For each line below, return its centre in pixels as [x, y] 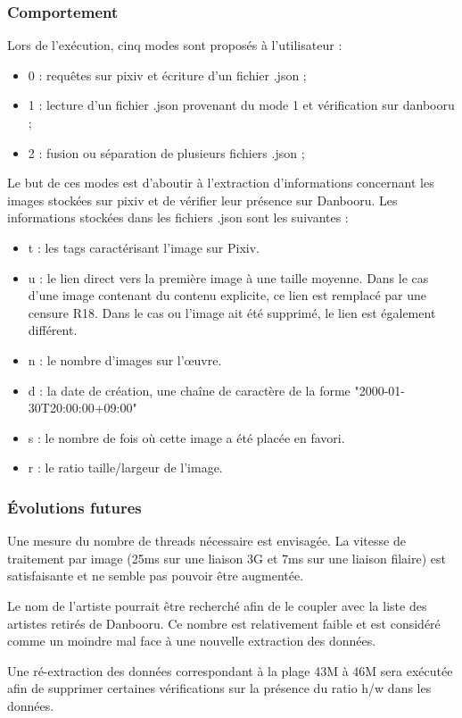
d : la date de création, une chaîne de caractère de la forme [189, 390]
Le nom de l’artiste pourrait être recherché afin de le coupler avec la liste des [217, 605]
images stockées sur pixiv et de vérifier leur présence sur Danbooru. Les [202, 200]
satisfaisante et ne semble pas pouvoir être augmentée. [156, 576]
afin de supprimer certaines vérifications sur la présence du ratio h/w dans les [219, 688]
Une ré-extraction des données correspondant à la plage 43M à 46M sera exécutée [230, 670]
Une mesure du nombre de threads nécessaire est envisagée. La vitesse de [206, 541]
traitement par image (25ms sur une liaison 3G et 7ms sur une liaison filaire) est [227, 558]
